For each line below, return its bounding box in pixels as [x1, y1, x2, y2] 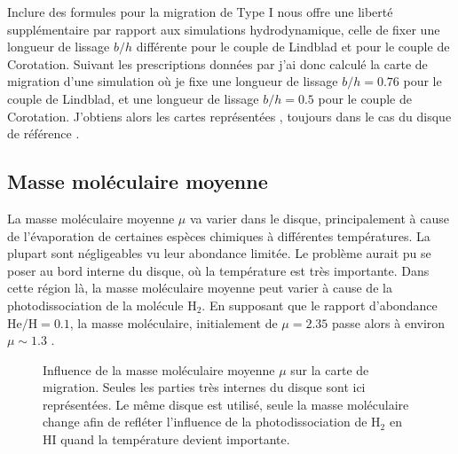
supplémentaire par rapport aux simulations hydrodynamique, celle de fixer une [7, 20, 440, 38]
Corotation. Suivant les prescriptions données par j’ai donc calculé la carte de [7, 54, 428, 73]
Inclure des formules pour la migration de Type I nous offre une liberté [7, 3, 393, 20]
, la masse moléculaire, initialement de [69, 313, 278, 332]
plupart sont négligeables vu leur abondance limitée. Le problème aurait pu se [7, 244, 431, 262]
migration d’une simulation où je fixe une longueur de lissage [7, 72, 338, 90]
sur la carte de [290, 360, 369, 379]
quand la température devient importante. [60, 430, 290, 449]
